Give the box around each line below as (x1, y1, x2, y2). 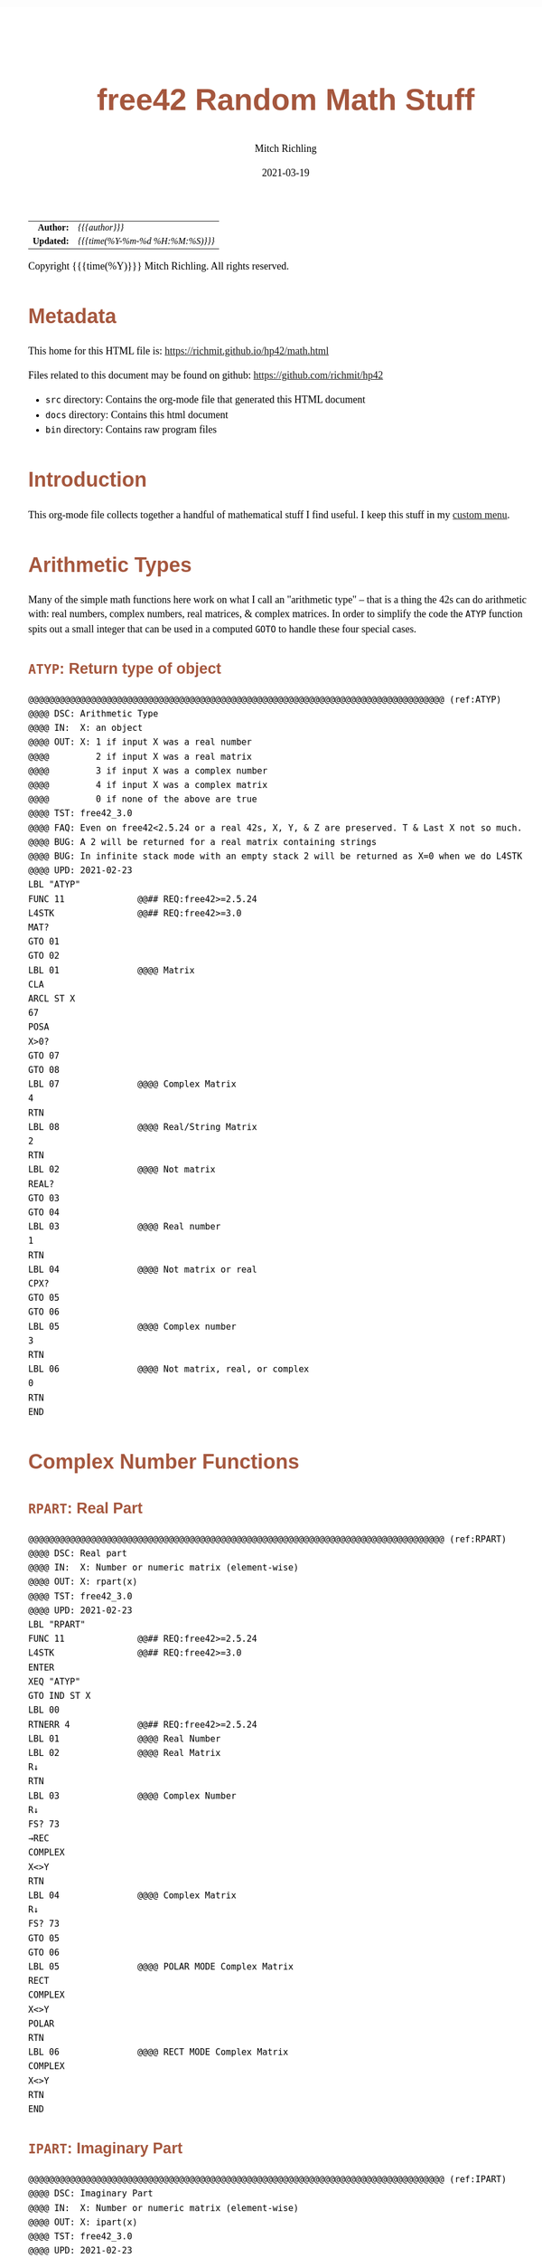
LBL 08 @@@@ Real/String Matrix (28, 1121, 257, 1133)
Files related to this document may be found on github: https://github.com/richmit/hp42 (28, 369, 384, 382)
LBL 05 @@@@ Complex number (28, 1321, 237, 1333)
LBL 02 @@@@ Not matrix (28, 1164, 216, 1176)
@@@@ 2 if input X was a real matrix (28, 751, 253, 763)
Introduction (28, 468, 147, 492)
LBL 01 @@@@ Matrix (28, 964, 195, 976)
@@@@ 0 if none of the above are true (28, 793, 257, 805)
